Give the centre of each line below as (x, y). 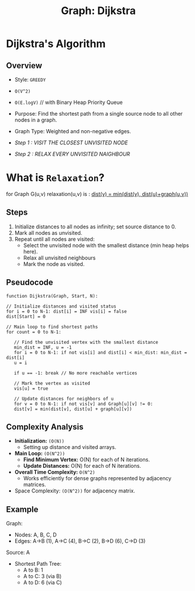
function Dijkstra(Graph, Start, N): (52, 296)
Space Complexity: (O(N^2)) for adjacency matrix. (75, 491)
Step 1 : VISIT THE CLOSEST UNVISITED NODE (71, 143)
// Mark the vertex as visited (52, 383)
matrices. (35, 485)
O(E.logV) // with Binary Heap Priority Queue (69, 102)
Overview (24, 65)
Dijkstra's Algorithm (56, 44)
